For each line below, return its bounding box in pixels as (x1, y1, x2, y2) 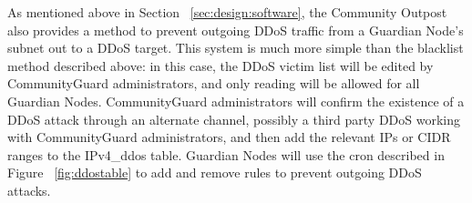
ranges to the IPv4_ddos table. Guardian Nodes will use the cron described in (7, 145, 445, 164)
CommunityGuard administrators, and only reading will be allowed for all (7, 74, 420, 93)
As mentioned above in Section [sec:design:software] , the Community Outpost (7, 3, 447, 21)
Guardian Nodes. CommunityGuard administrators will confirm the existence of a (7, 91, 465, 110)
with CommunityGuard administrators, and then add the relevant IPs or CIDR (7, 127, 451, 147)
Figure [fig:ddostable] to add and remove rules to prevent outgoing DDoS (7, 163, 422, 182)
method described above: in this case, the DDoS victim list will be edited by (7, 56, 434, 75)
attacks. (7, 180, 51, 199)
